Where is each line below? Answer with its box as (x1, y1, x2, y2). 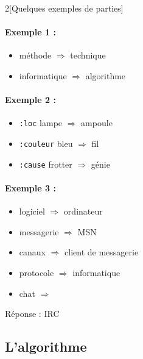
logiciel (19, 205, 45, 218)
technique (70, 49, 106, 62)
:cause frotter (19, 157, 72, 170)
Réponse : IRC (5, 307, 60, 320)
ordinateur (63, 205, 103, 218)
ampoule (81, 116, 113, 129)
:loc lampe (19, 116, 63, 129)
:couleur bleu (19, 137, 73, 150)
